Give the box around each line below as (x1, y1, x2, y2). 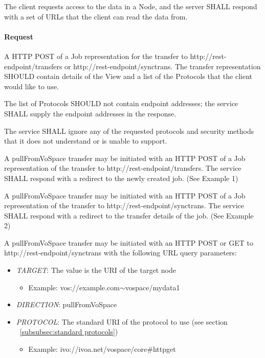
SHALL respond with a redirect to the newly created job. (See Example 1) (4, 172, 238, 183)
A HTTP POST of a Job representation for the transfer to (4, 50, 188, 61)
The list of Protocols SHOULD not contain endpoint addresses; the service (4, 98, 238, 109)
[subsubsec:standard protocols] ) (19, 326, 118, 337)
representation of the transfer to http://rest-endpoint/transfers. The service (4, 163, 241, 173)
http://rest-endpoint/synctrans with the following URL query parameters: (4, 247, 237, 258)
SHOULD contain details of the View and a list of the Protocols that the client (4, 71, 253, 82)
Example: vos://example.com (28, 282, 120, 292)
